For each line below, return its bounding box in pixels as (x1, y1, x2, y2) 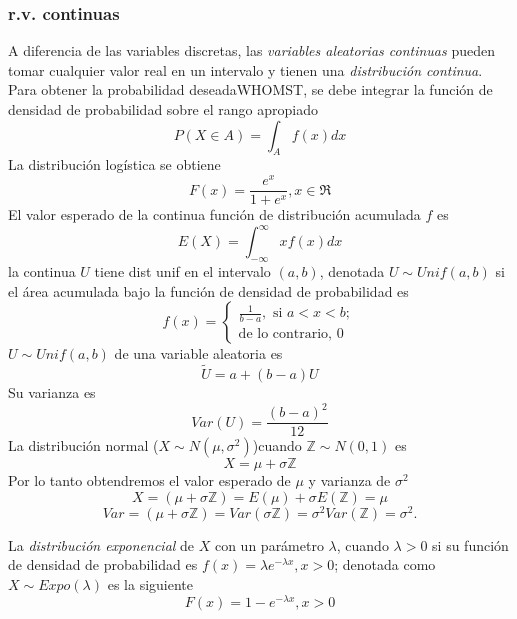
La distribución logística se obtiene (8, 154, 221, 175)
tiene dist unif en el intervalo (94, 261, 271, 282)
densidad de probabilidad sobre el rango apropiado (8, 99, 318, 119)
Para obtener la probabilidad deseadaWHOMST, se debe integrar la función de (8, 79, 493, 100)
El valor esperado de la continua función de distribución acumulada (8, 204, 421, 225)
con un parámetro (214, 534, 324, 555)
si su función (432, 534, 509, 555)
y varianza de (308, 470, 391, 491)
